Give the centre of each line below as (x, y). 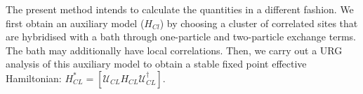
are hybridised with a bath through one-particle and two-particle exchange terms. (181, 37)
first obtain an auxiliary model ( (75, 23)
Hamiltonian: (34, 78)
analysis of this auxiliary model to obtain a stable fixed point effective (156, 64)
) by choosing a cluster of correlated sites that (259, 23)
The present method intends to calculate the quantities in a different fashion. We (180, 9)
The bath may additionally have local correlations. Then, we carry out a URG (174, 50)
